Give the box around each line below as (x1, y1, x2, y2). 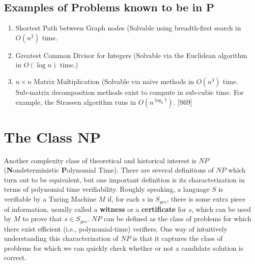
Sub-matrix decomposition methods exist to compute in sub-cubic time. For (15, 87, 244, 97)
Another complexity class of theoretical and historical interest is (4, 155, 197, 165)
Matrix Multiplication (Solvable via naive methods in (33, 76, 194, 86)
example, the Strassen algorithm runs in (15, 96, 136, 107)
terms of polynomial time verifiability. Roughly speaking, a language (4, 184, 210, 194)
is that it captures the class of (133, 233, 223, 243)
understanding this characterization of (4, 233, 118, 243)
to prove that (22, 213, 62, 224)
